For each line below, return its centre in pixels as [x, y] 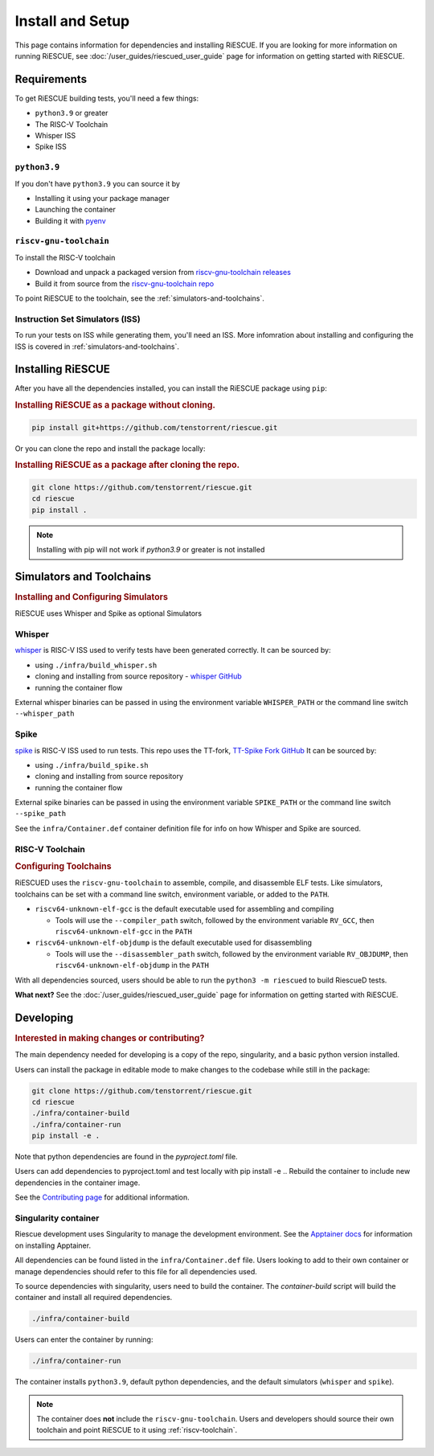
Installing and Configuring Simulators [92, 597]
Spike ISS [51, 147]
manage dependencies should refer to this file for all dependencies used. [136, 1271]
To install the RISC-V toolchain [65, 257]
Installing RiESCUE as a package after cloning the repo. [127, 465]
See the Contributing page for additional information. [102, 1197]
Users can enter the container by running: [84, 1339]
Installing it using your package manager [102, 198]
